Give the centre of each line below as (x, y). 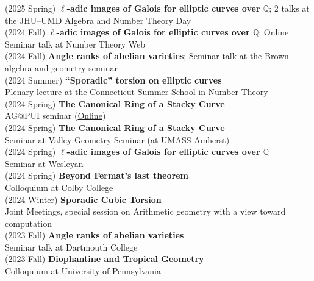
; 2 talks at (289, 8)
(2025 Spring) (30, 8)
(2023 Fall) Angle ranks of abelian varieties (95, 235)
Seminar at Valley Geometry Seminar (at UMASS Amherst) (117, 139)
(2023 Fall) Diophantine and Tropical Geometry (105, 259)
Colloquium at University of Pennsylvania (83, 271)
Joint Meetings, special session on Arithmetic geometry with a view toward (145, 211)
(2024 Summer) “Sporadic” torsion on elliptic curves (113, 80)
